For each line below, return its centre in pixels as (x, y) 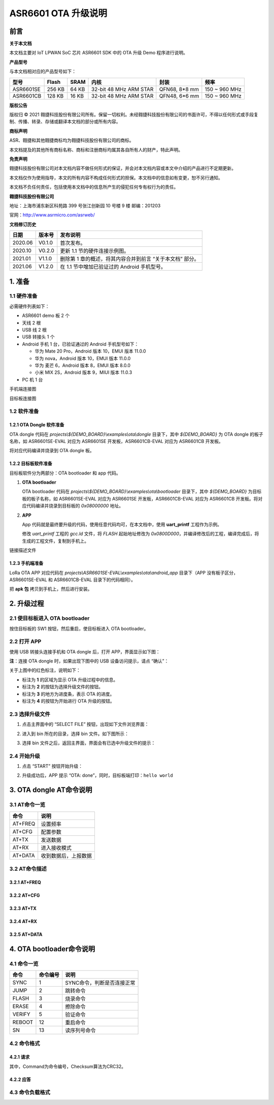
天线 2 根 (31, 323)
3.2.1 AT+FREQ (25, 882)
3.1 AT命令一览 (27, 805)
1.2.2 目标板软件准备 (31, 464)
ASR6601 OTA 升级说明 (58, 13)
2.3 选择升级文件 (30, 714)
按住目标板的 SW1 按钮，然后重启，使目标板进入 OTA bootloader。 (79, 628)
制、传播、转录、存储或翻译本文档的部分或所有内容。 (65, 121)
